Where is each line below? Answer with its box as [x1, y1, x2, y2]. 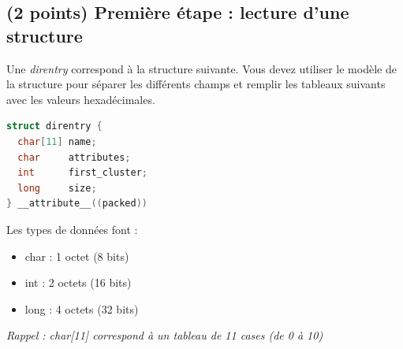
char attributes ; [17, 151, 131, 163]
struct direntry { [6, 121, 103, 132]
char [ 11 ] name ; [17, 136, 97, 147]
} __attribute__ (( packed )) [6, 198, 148, 210]
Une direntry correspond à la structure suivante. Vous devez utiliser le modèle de [6, 60, 397, 76]
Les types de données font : [6, 221, 138, 237]
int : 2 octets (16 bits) [24, 274, 132, 291]
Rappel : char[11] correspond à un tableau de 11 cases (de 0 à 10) [6, 327, 323, 343]
